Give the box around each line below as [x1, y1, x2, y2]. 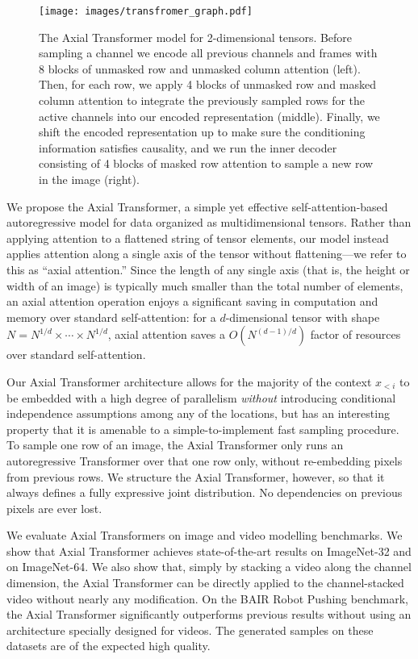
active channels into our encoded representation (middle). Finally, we [39, 107, 380, 124]
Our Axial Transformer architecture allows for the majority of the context [6, 373, 372, 390]
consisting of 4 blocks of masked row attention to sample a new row [39, 155, 374, 172]
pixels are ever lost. [6, 499, 102, 516]
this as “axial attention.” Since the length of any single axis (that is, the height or [6, 261, 410, 277]
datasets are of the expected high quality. [6, 637, 211, 654]
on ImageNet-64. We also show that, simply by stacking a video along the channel [6, 558, 412, 575]
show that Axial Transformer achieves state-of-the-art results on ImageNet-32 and [6, 542, 412, 559]
